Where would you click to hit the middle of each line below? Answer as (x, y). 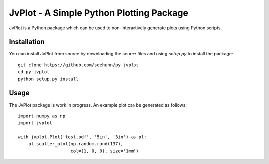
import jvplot (35, 123)
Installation (27, 42)
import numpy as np (42, 116)
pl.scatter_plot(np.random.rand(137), (76, 144)
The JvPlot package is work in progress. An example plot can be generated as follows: (98, 105)
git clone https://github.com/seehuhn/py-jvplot (78, 65)
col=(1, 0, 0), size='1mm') (105, 151)
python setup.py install (48, 79)
